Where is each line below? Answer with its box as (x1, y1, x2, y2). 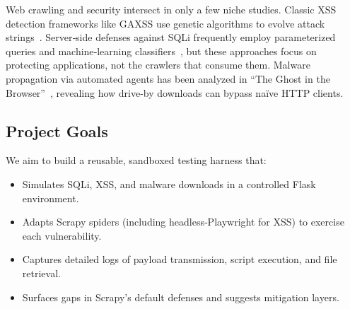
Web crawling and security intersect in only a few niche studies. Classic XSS (6, 2, 337, 16)
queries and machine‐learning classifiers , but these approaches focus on (6, 43, 317, 58)
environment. (22, 190, 79, 205)
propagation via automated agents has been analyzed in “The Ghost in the (6, 71, 330, 86)
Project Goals (6, 119, 108, 141)
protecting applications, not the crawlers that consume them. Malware (6, 57, 310, 72)
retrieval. (22, 265, 61, 280)
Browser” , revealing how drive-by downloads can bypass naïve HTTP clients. (6, 85, 344, 100)
